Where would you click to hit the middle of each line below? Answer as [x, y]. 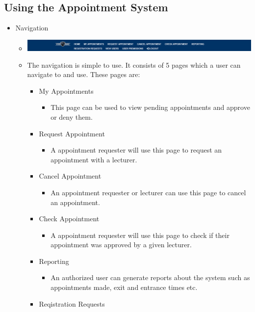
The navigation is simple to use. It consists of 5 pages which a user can [134, 65]
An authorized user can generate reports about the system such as [150, 277]
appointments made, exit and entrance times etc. [124, 287]
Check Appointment [69, 219]
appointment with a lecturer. [94, 159]
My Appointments [66, 91]
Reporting [54, 261]
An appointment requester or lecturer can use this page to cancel [148, 192]
